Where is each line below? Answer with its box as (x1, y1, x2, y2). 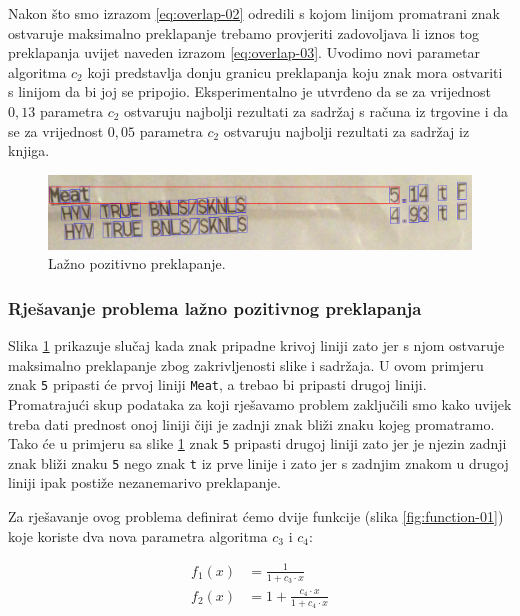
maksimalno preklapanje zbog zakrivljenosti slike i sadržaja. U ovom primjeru (8, 354, 484, 375)
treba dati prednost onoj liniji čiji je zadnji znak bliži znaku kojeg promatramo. (8, 413, 495, 434)
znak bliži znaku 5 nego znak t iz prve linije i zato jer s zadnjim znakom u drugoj (8, 452, 509, 473)
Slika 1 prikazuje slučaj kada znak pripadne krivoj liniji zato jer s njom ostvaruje (8, 335, 505, 356)
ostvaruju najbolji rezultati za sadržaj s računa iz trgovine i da (124, 100, 508, 121)
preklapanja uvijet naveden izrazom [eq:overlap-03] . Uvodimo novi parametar (8, 42, 480, 63)
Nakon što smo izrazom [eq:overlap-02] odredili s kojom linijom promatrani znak (8, 3, 500, 23)
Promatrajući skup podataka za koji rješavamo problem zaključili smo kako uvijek (8, 393, 512, 414)
